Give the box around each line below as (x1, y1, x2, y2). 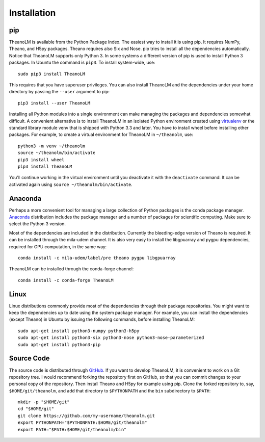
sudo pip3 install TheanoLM (18, 71, 85, 77)
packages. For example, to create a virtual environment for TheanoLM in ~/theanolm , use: (9, 131, 193, 137)
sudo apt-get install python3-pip (18, 341, 101, 347)
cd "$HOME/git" (18, 406, 54, 412)
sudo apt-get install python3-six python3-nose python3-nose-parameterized (18, 335, 204, 340)
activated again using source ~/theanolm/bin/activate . (9, 182, 132, 187)
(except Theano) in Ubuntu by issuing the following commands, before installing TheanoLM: (9, 316, 195, 322)
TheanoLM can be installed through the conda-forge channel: (9, 266, 134, 272)
